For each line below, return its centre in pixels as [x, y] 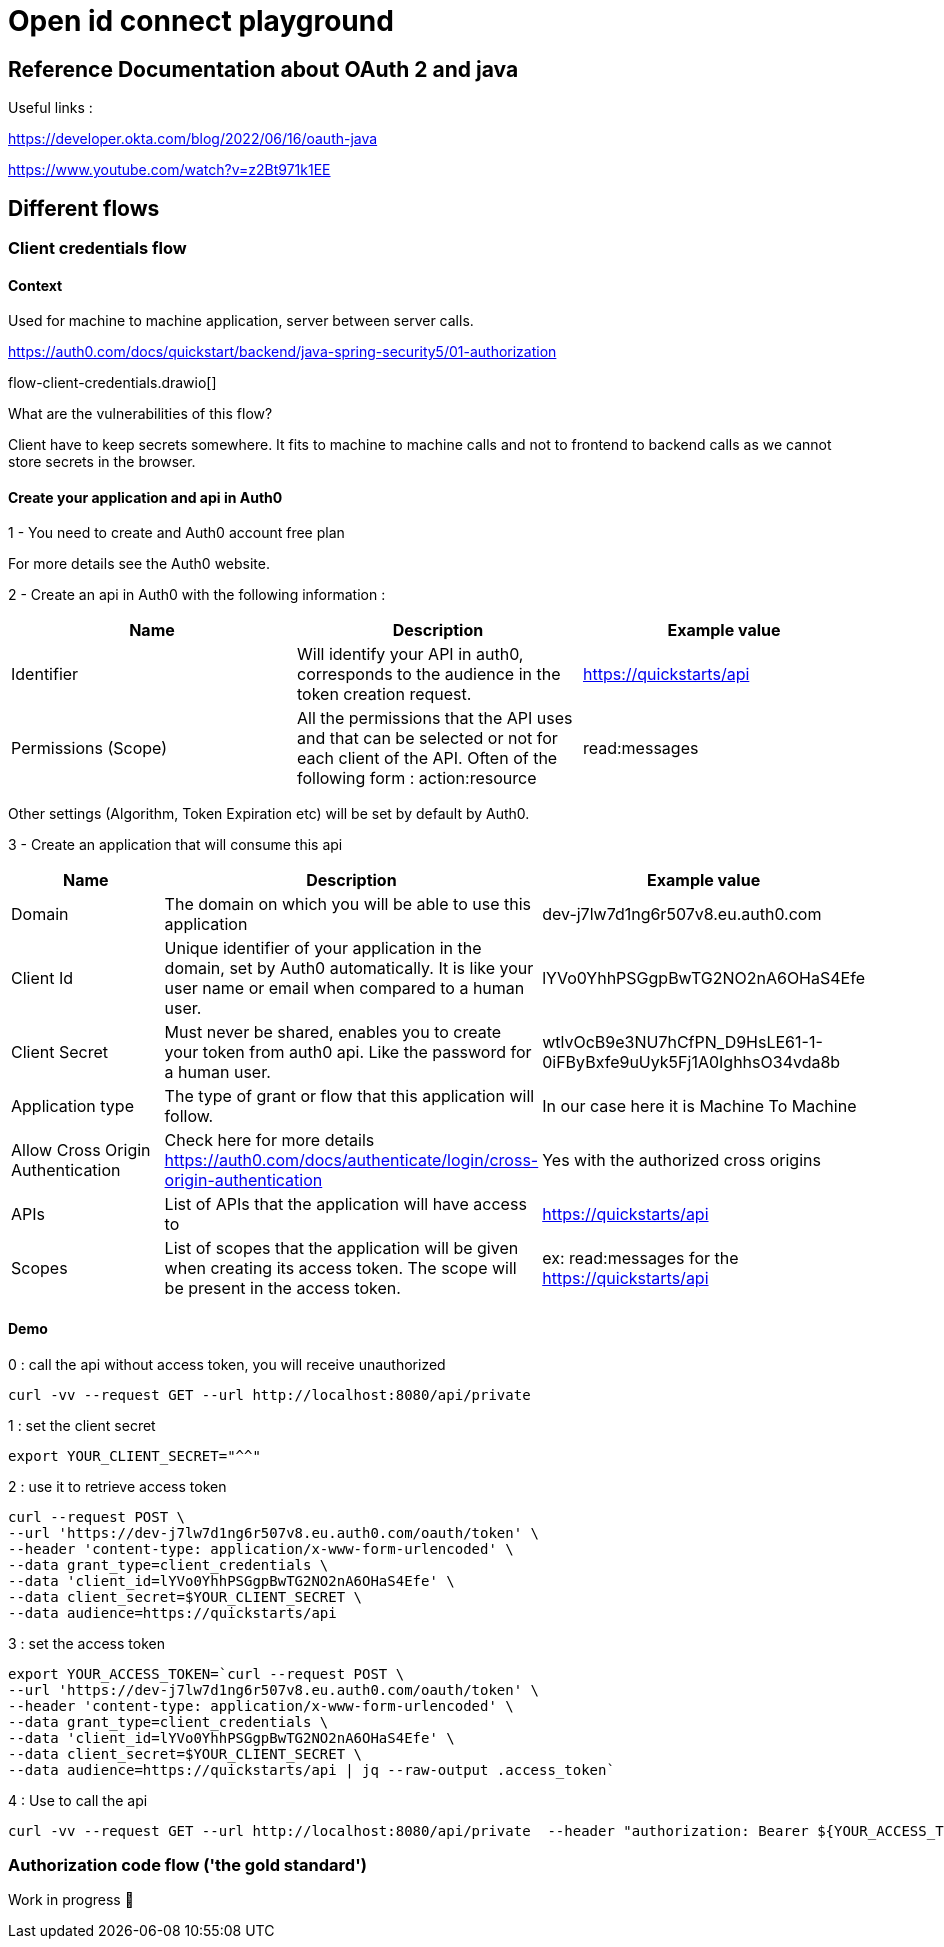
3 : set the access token [86, 1643]
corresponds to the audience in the [428, 674]
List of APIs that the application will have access [345, 1204]
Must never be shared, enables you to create [333, 1032]
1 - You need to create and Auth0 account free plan [176, 533]
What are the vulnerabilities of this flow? [140, 414]
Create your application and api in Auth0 [145, 497]
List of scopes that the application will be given [341, 1248]
